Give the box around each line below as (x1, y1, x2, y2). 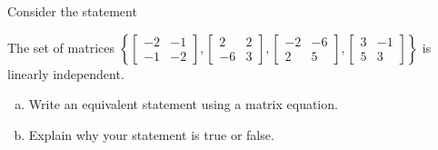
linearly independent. (7, 64, 124, 83)
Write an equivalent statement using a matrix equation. (28, 95, 338, 114)
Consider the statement (7, 2, 137, 20)
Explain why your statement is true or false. (28, 125, 274, 144)
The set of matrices (7, 37, 114, 56)
